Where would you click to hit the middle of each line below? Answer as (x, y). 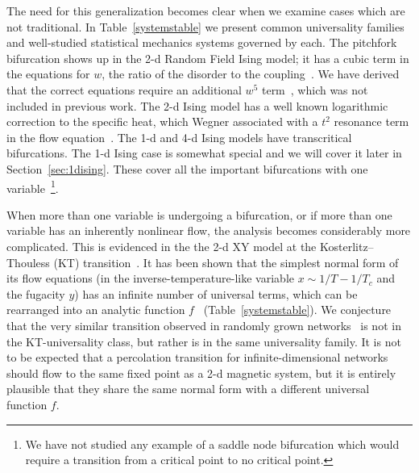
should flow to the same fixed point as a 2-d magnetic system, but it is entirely (201, 373)
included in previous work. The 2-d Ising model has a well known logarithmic (197, 105)
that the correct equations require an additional (124, 89)
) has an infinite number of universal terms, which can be (216, 293)
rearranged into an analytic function (96, 310)
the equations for (48, 74)
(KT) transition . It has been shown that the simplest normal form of (226, 262)
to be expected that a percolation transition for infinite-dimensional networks (197, 357)
